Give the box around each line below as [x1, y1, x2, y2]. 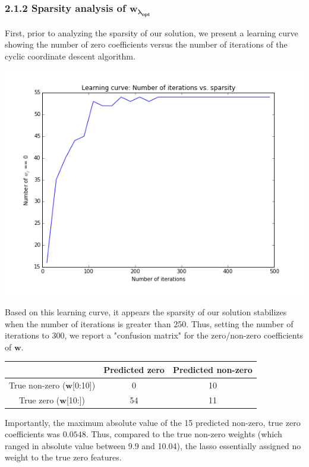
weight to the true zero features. [5, 451, 122, 463]
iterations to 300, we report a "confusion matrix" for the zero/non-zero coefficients [5, 329, 304, 341]
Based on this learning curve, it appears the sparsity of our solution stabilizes [5, 305, 287, 318]
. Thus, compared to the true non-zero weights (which [86, 428, 282, 440]
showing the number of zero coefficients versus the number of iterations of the [5, 38, 288, 51]
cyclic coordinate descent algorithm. [5, 49, 135, 62]
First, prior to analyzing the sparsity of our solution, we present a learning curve [5, 26, 298, 39]
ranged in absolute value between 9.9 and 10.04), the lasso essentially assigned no [5, 439, 301, 452]
